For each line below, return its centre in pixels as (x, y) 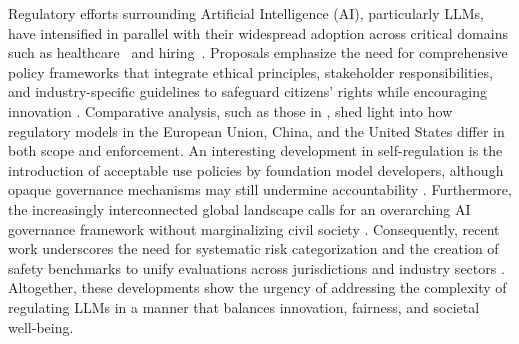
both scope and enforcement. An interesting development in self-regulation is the (255, 150)
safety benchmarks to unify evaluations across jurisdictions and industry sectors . (256, 267)
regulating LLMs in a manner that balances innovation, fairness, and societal (244, 306)
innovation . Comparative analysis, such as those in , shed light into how (230, 110)
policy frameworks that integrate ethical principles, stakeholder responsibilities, (250, 71)
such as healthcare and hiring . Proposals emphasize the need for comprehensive (258, 52)
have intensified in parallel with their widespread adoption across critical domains (258, 32)
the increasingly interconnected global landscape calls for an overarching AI (239, 208)
